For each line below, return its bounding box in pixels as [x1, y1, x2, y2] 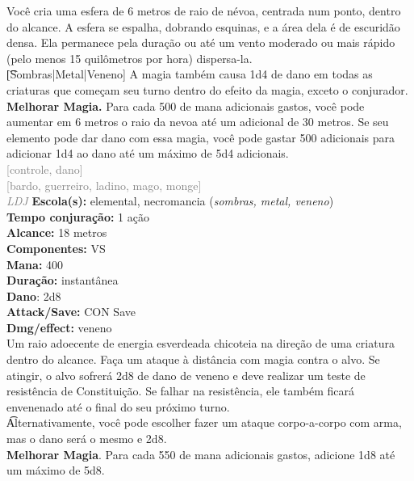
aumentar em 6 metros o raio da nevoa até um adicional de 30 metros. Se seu [6, 113, 389, 130]
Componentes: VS [6, 239, 106, 256]
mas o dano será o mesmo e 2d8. [6, 430, 167, 447]
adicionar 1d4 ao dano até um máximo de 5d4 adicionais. [6, 145, 289, 162]
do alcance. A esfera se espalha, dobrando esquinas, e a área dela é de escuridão [6, 18, 400, 35]
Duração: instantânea [6, 272, 119, 289]
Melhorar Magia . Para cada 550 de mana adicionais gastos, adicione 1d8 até [6, 445, 395, 462]
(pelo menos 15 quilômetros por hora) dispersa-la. [6, 49, 253, 66]
